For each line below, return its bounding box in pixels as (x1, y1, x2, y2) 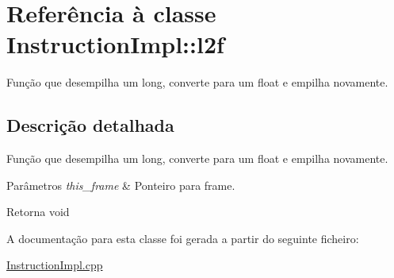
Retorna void (6, 203, 70, 220)
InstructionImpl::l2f (6, 28, 224, 60)
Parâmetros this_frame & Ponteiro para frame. (6, 176, 235, 193)
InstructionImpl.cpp (6, 257, 103, 273)
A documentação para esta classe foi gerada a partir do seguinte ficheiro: (6, 230, 359, 246)
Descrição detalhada (6, 113, 174, 137)
